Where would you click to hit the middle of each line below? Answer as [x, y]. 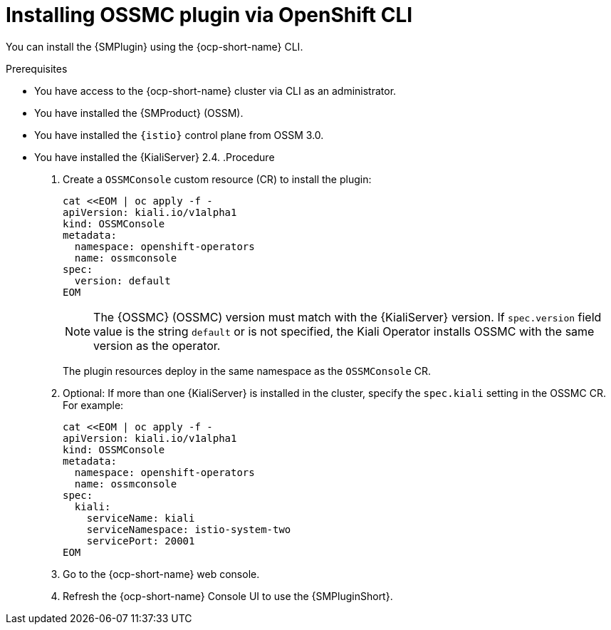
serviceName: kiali [141, 518]
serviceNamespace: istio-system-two [189, 529]
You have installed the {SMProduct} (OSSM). [139, 113]
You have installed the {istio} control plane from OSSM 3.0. [179, 135]
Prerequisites [37, 68]
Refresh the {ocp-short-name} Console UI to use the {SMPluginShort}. [228, 596]
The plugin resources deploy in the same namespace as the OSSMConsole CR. [247, 371]
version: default [122, 280]
